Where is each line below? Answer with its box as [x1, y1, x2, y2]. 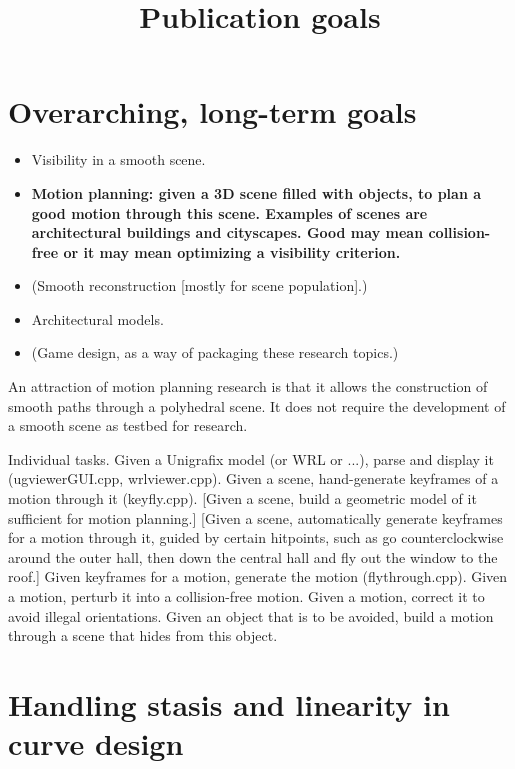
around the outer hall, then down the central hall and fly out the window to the [8, 546, 498, 567]
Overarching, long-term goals [8, 91, 417, 132]
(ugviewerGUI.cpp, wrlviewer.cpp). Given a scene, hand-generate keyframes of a [8, 468, 499, 489]
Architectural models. [31, 308, 164, 329]
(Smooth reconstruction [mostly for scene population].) [31, 275, 368, 296]
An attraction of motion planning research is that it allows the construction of [8, 376, 488, 397]
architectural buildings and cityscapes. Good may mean [31, 222, 424, 243]
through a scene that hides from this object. [8, 625, 278, 646]
